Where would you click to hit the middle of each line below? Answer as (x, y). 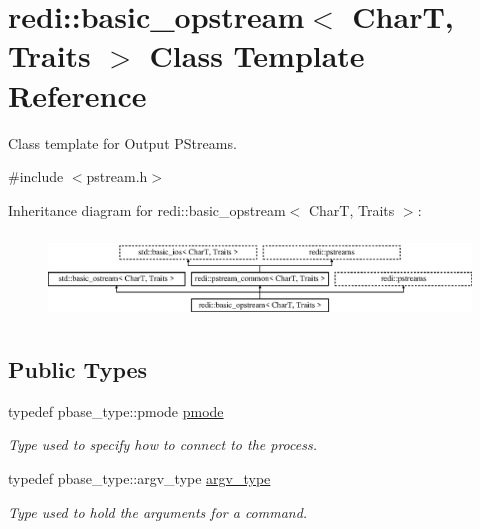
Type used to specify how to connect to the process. (162, 444)
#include (36, 176)
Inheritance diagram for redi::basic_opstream (147, 209)
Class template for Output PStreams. (122, 142)
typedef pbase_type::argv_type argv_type (139, 478)
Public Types (78, 369)
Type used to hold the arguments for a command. (158, 511)
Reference (77, 94)
